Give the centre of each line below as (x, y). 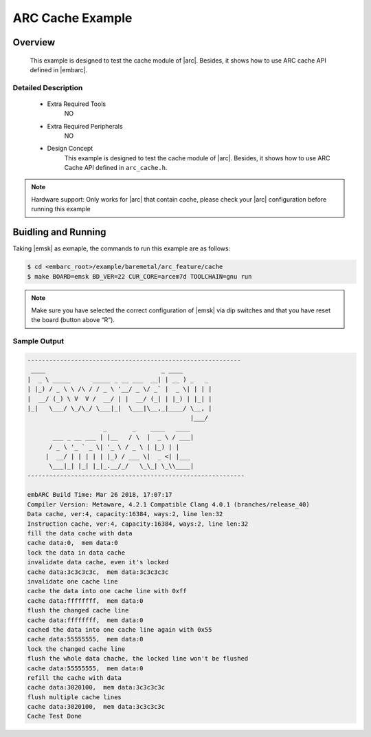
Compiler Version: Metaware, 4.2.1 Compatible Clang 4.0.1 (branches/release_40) (169, 504)
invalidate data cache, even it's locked (98, 562)
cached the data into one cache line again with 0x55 (120, 629)
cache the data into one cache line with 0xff (107, 591)
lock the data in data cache (76, 553)
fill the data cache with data (80, 534)
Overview (34, 42)
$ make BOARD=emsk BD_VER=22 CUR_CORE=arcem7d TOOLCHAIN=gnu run (139, 276)
